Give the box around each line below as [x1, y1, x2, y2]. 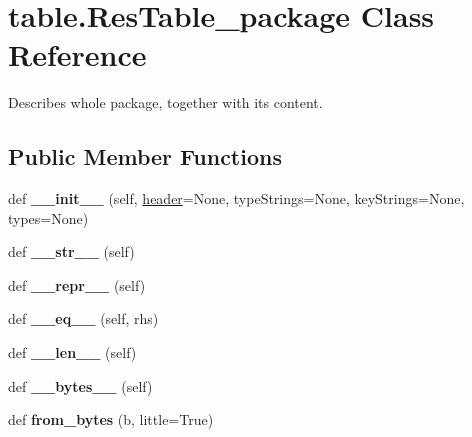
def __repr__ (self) [8, 274, 146, 295]
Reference [8, 34, 147, 75]
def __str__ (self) [8, 241, 135, 262]
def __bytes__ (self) [8, 375, 153, 396]
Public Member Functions [8, 141, 282, 172]
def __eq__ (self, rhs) [8, 308, 159, 329]
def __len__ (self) [8, 342, 137, 363]
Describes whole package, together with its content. [8, 92, 323, 113]
